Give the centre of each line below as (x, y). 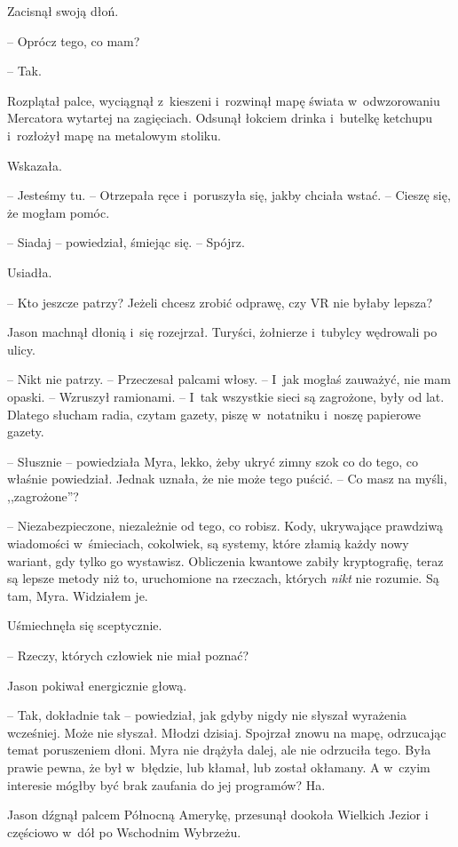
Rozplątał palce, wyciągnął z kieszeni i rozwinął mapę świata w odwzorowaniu (224, 100)
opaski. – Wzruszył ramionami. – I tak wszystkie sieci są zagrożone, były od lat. (226, 396)
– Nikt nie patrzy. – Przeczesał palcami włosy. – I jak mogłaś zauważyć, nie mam (229, 379)
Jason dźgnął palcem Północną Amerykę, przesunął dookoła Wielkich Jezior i (218, 815)
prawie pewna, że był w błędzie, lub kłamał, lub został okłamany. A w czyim (219, 767)
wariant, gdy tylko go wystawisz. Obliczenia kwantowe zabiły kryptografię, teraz (225, 560)
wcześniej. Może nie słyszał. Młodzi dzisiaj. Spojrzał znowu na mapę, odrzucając (227, 732)
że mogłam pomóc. (59, 212)
